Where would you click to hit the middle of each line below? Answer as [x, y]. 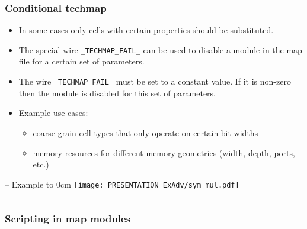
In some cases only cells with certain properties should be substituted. [146, 30]
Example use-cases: [53, 113]
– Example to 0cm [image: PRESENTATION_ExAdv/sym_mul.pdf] [122, 184]
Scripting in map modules [68, 219]
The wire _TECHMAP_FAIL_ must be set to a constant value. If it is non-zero [155, 81]
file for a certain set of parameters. [81, 61]
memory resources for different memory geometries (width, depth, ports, [164, 152]
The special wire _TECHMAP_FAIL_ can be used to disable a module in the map [160, 49]
